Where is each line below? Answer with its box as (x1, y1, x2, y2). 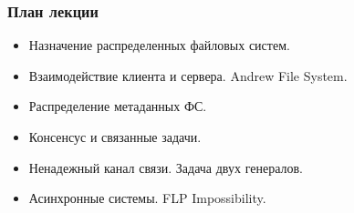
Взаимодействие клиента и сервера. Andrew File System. (28, 66, 348, 85)
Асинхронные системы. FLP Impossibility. (28, 188, 266, 208)
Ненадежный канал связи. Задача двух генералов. (28, 157, 303, 177)
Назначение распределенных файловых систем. (28, 35, 290, 55)
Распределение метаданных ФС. (28, 96, 207, 116)
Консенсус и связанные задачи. (28, 127, 202, 146)
